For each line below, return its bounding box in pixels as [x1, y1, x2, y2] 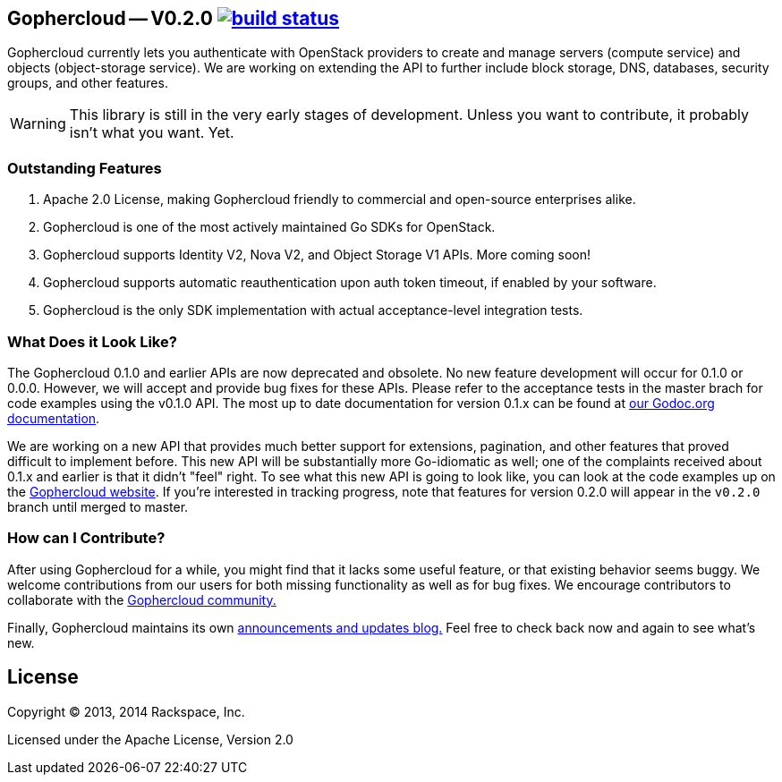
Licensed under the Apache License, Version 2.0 [7, 731, 293, 747]
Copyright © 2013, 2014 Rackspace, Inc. [7, 703, 245, 719]
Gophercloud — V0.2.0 [7, 7, 213, 30]
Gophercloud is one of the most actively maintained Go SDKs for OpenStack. [43, 219, 496, 235]
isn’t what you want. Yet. [69, 123, 234, 142]
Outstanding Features [7, 158, 162, 177]
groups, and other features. [7, 75, 168, 91]
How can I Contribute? [7, 529, 166, 548]
